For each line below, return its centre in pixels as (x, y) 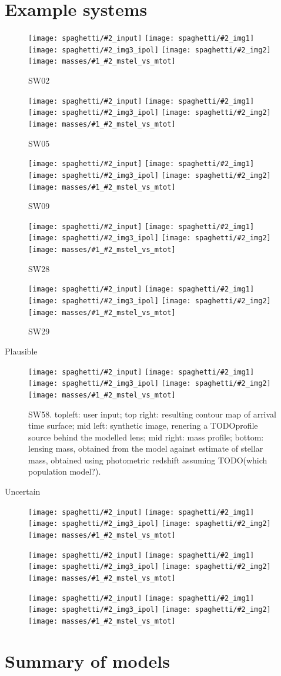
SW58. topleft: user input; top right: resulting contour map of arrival (153, 414)
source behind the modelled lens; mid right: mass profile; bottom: (146, 437)
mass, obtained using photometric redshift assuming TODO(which (148, 460)
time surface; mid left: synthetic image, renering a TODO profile (143, 425)
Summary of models (87, 660)
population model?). (65, 471)
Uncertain (23, 491)
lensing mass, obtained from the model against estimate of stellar (146, 448)
